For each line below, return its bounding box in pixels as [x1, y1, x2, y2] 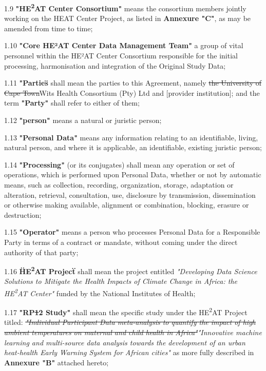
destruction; [4, 209, 42, 220]
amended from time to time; [4, 23, 93, 33]
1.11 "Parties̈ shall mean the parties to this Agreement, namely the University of [4, 77, 262, 88]
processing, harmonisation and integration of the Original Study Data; [4, 60, 226, 71]
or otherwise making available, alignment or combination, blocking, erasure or [4, 199, 249, 210]
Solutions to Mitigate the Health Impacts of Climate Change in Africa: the [4, 276, 238, 286]
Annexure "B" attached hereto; [4, 357, 109, 367]
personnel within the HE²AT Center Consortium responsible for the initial [4, 50, 238, 61]
